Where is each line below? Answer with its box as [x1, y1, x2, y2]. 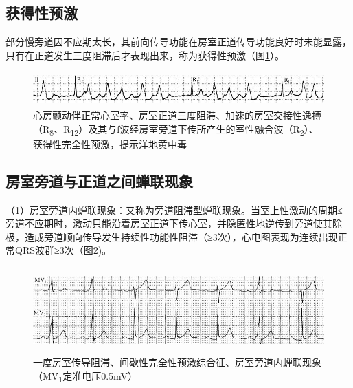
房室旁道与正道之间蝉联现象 [5, 170, 193, 191]
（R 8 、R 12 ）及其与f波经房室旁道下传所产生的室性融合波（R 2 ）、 [33, 121, 319, 138]
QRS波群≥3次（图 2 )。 [14, 243, 112, 257]
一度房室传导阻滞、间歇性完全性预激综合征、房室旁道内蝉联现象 [33, 355, 321, 369]
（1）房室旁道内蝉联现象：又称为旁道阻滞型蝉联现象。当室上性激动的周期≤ [5, 202, 343, 217]
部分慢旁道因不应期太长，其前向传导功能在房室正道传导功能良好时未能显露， [5, 34, 352, 49]
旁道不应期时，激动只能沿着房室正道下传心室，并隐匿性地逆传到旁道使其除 [5, 216, 342, 230]
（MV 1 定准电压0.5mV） [33, 369, 138, 385]
